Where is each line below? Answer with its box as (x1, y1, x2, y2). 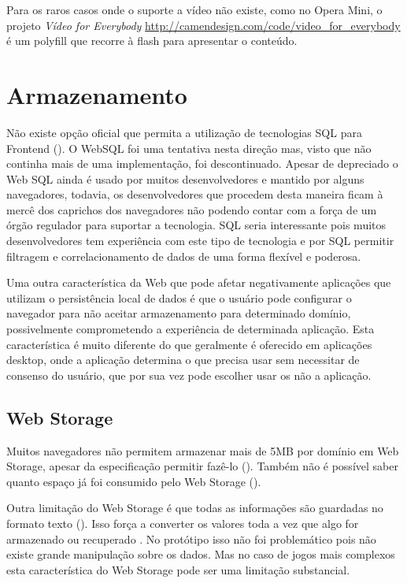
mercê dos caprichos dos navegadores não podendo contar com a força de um (6, 201, 377, 217)
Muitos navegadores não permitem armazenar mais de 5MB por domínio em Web (6, 442, 399, 459)
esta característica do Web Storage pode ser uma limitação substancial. (6, 561, 350, 577)
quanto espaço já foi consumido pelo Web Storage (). (6, 473, 261, 489)
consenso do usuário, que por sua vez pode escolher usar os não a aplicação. (6, 366, 372, 383)
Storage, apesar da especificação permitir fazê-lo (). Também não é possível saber (6, 458, 398, 474)
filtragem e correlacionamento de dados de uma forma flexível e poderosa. (6, 247, 361, 264)
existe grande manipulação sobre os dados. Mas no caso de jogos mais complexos (6, 546, 395, 563)
